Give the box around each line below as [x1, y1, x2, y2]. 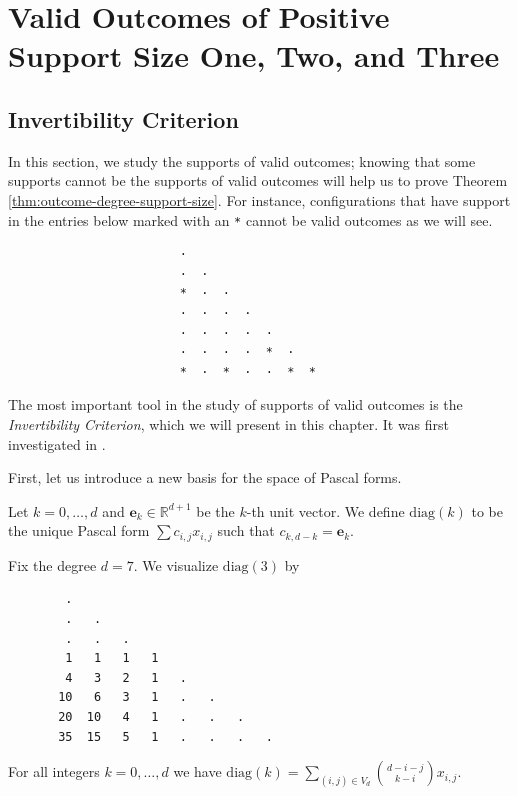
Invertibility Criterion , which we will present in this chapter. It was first [8, 413, 450, 434]
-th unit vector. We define [246, 500, 405, 521]
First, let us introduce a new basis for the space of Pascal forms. [8, 467, 402, 488]
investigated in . [8, 433, 106, 454]
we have [173, 761, 222, 782]
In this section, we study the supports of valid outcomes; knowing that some [8, 150, 476, 171]
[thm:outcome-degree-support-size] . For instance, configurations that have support [8, 189, 511, 210]
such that [217, 520, 275, 541]
